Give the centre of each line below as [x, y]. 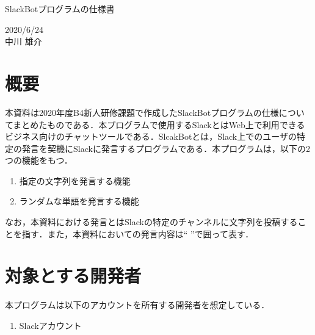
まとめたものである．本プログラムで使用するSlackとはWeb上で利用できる [159, 124]
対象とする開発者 [73, 276]
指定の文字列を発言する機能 [75, 180]
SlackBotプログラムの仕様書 [60, 9]
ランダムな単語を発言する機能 [79, 201]
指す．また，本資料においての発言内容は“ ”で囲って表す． [138, 233]
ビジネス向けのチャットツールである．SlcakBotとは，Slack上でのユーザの [151, 136]
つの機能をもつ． [39, 160]
